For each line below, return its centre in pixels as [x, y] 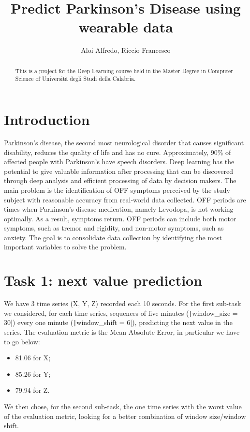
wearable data [126, 27]
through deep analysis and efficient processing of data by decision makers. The [120, 180]
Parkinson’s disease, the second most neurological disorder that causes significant [124, 142]
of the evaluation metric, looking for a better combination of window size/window [125, 416]
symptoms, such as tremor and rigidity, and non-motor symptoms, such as [114, 228]
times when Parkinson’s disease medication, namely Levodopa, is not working [119, 209]
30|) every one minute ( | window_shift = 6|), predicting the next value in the [118, 322]
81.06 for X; [33, 358]
